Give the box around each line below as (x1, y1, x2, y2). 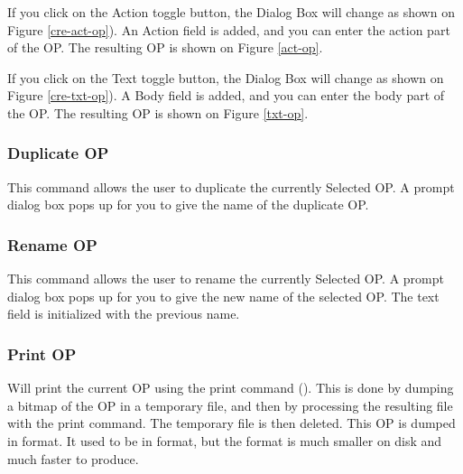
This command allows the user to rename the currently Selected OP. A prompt (7, 269, 444, 288)
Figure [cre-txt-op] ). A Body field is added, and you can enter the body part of (7, 86, 445, 105)
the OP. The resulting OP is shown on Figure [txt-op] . (7, 103, 309, 122)
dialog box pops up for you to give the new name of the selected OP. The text (7, 286, 440, 305)
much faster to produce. (7, 449, 139, 468)
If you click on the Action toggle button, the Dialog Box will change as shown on (7, 3, 455, 21)
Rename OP (7, 233, 97, 256)
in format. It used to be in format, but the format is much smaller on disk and (7, 431, 442, 450)
